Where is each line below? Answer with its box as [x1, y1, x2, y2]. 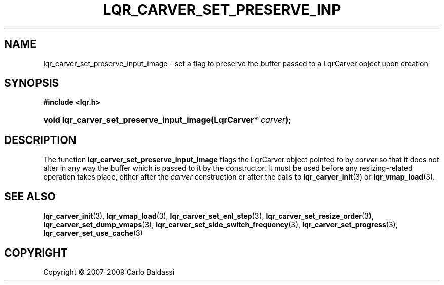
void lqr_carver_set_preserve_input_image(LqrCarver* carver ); [43, 115, 291, 125]
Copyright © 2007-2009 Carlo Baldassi [43, 267, 175, 276]
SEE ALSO [4, 190, 56, 203]
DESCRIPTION [4, 133, 77, 147]
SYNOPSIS [4, 77, 59, 90]
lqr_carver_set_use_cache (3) [43, 229, 143, 238]
